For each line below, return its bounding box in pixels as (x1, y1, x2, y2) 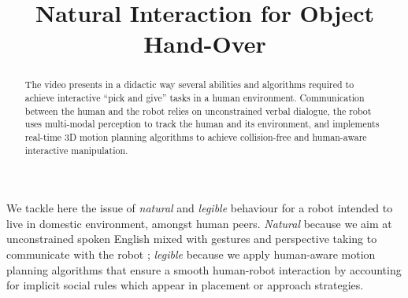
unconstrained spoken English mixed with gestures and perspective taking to (6, 230, 377, 247)
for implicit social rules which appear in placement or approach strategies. (6, 277, 364, 293)
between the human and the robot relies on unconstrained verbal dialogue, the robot (24, 104, 372, 117)
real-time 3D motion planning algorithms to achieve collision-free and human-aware (24, 130, 367, 143)
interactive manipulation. (24, 143, 128, 156)
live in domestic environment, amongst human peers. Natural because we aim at (6, 215, 392, 231)
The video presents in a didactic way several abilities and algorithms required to (24, 78, 354, 91)
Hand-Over (143, 28, 266, 60)
